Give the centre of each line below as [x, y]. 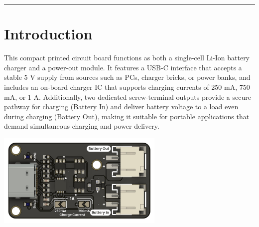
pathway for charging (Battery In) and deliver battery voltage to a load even [121, 107]
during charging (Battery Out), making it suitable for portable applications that [127, 116]
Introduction [48, 34]
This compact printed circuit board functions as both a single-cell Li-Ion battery [127, 58]
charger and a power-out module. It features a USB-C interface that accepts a [123, 67]
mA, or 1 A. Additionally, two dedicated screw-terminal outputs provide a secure [128, 97]
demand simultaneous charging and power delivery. [82, 126]
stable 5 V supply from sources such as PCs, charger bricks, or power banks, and [127, 77]
